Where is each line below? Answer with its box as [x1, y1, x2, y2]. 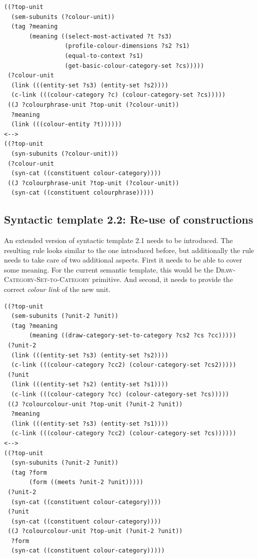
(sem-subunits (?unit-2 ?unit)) [11, 312, 119, 320]
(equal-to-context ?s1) [64, 52, 144, 59]
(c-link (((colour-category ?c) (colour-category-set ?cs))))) [11, 91, 226, 99]
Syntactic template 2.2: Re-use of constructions [4, 212, 254, 227]
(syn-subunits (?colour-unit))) [11, 150, 119, 157]
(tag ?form [11, 469, 47, 476]
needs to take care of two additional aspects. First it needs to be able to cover [4, 255, 243, 265]
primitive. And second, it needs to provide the [92, 274, 233, 284]
